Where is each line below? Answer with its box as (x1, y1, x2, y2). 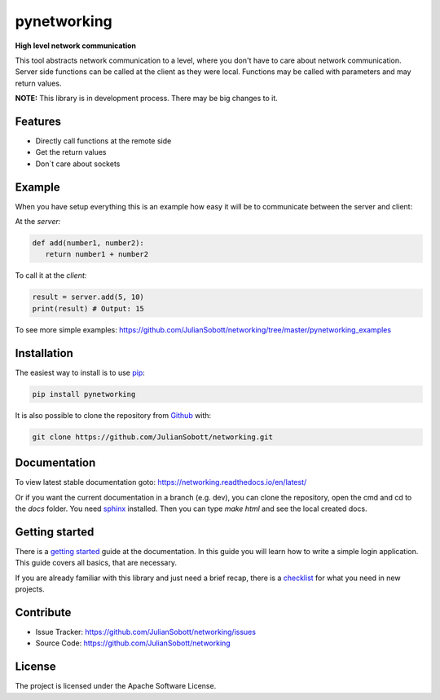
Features (15, 114, 61, 128)
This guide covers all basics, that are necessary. (15, 558, 177, 568)
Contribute (15, 605, 72, 619)
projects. (15, 584, 45, 594)
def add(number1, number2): (32, 239, 144, 248)
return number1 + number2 (45, 249, 149, 259)
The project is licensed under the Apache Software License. (15, 681, 217, 691)
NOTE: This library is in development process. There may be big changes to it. (15, 94, 279, 103)
